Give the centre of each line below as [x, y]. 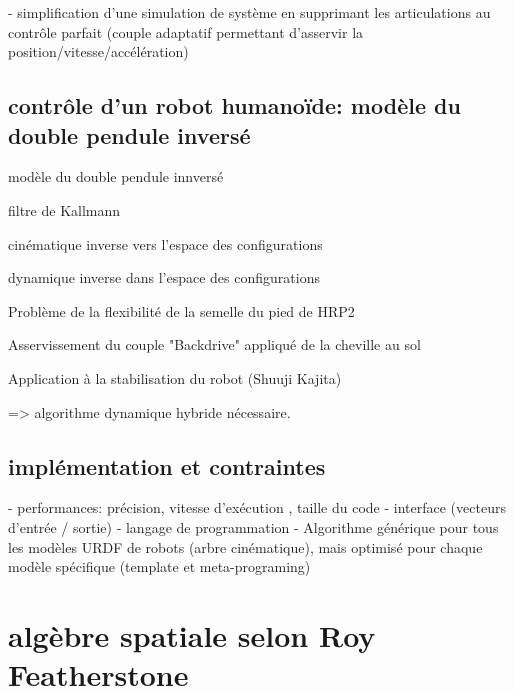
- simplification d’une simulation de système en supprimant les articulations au [249, 12]
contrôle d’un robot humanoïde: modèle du [234, 105]
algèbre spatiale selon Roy [192, 634]
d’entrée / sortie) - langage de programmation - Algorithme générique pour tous [253, 526]
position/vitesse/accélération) [98, 51]
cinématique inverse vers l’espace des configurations [165, 243]
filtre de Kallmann [64, 209]
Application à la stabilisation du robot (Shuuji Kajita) [175, 377]
